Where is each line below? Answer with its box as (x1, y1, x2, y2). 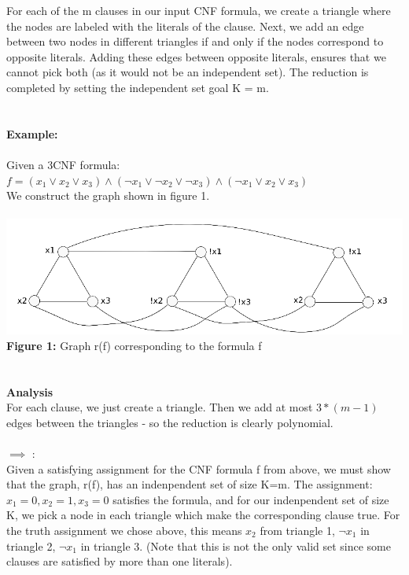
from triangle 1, (260, 522, 335, 538)
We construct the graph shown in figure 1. (6, 187, 210, 204)
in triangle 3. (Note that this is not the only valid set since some (80, 537, 391, 554)
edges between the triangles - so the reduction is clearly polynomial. (6, 414, 333, 430)
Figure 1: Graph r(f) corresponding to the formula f (6, 337, 262, 353)
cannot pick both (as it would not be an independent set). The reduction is (6, 64, 369, 80)
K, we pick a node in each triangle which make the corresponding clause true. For (6, 507, 400, 523)
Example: (6, 125, 58, 142)
